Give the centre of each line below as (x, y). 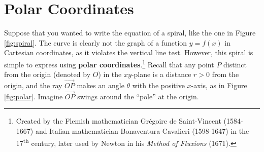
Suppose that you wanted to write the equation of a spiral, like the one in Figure (130, 33)
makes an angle (101, 85)
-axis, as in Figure (219, 85)
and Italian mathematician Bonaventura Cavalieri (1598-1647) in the (142, 130)
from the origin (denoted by (47, 74)
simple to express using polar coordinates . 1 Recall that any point (109, 63)
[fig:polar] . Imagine (34, 96)
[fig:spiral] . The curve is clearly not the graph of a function (96, 42)
